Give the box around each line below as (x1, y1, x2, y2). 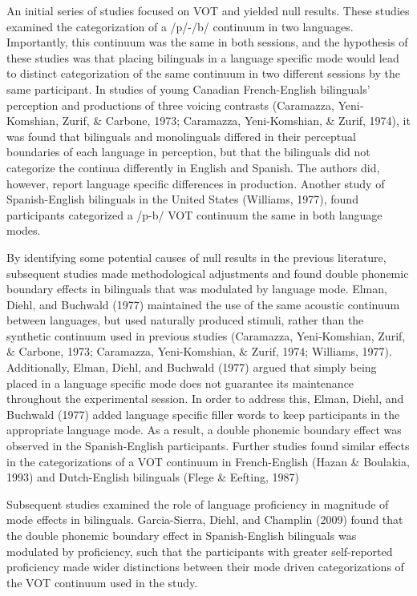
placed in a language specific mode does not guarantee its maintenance (6, 374, 354, 391)
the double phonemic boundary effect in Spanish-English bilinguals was (6, 527, 357, 543)
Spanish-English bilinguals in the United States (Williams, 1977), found (6, 191, 358, 207)
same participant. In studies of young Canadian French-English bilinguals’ (6, 80, 370, 97)
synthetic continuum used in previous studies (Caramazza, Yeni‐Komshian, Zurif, (6, 327, 406, 344)
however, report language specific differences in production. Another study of (6, 175, 385, 191)
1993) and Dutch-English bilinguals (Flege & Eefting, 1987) (6, 469, 299, 485)
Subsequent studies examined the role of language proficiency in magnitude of (6, 495, 389, 512)
